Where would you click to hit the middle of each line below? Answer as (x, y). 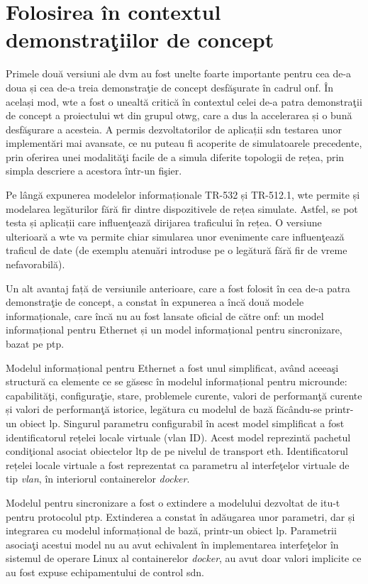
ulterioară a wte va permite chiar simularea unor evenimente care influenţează (175, 236)
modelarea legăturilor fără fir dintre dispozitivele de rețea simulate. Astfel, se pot (182, 208)
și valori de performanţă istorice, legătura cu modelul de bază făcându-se (164, 409)
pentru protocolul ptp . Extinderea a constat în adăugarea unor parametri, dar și (180, 516)
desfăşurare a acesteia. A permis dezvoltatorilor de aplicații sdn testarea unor (174, 129)
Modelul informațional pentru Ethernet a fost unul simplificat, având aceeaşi (172, 367)
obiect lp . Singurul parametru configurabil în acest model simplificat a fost (182, 423)
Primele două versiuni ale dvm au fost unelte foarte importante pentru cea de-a (179, 73)
